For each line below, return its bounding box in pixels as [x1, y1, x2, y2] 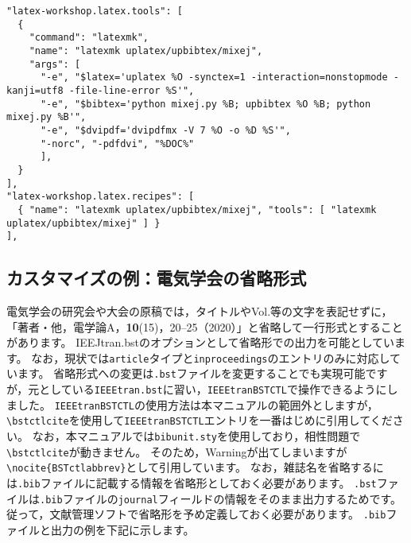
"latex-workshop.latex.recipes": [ [6, 191, 195, 203]
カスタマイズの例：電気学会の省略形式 [6, 266, 307, 290]
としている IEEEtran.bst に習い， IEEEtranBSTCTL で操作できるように [39, 381, 387, 398]
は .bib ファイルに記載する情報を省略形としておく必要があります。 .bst [6, 475, 377, 491]
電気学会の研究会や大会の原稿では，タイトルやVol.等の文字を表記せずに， [6, 303, 393, 320]
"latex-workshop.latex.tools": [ [6, 6, 183, 17]
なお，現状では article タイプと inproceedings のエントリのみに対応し [31, 349, 390, 366]
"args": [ [29, 58, 81, 70]
